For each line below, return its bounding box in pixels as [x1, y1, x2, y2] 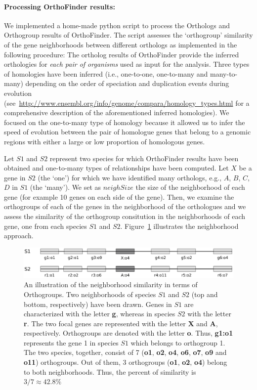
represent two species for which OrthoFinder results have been [49, 153, 239, 163]
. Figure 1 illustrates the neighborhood [120, 220, 239, 231]
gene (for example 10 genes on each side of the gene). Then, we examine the [4, 191, 234, 202]
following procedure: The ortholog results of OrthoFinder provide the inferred [4, 49, 239, 59]
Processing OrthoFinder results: [4, 1, 115, 11]
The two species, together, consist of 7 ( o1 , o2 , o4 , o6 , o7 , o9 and [24, 347, 227, 357]
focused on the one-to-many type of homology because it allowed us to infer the [4, 117, 245, 127]
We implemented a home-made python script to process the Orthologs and [4, 20, 230, 30]
